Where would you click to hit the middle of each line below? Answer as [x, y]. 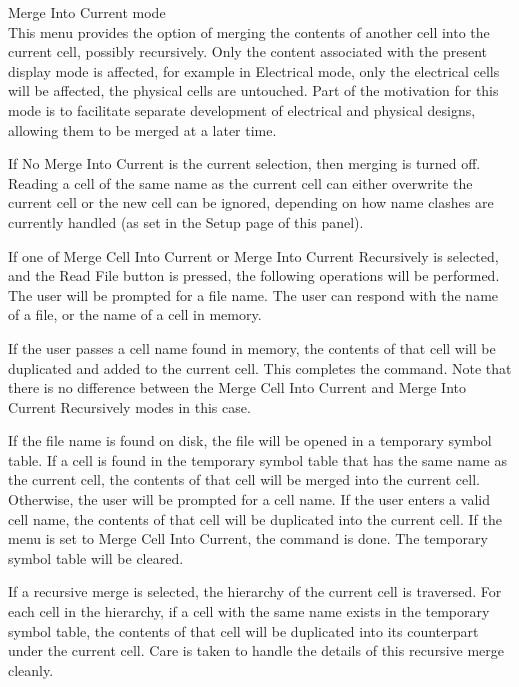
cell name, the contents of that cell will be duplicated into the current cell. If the [255, 518]
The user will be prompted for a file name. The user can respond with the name [253, 294]
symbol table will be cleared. [96, 557]
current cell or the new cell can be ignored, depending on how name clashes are [251, 202]
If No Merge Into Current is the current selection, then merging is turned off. [244, 163]
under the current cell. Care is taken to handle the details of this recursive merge [256, 650]
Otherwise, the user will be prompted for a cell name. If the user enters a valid [249, 499]
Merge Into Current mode [87, 12]
